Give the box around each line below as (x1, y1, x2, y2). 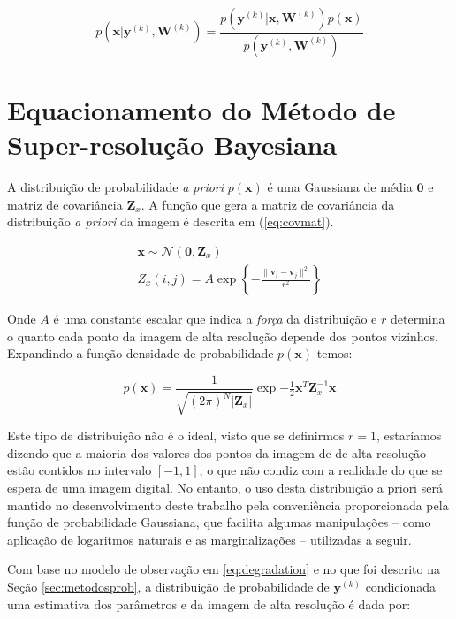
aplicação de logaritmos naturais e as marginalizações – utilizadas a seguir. (7, 530, 412, 548)
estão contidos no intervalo (7, 461, 152, 479)
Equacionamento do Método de (7, 92, 396, 128)
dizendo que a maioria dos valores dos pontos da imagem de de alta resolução (7, 443, 427, 462)
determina (390, 309, 445, 328)
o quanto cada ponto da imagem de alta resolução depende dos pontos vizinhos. (7, 326, 439, 345)
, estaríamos (376, 426, 442, 445)
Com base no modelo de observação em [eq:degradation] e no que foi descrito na (7, 560, 440, 578)
